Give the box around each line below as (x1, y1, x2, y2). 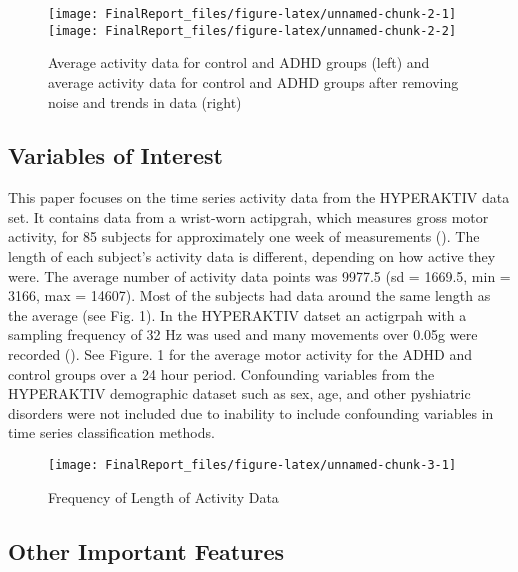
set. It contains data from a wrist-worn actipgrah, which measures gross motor (8, 206, 489, 227)
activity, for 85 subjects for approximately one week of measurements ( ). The (8, 226, 480, 247)
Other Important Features (8, 535, 285, 566)
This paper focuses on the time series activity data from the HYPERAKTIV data (8, 187, 510, 208)
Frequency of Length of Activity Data (48, 486, 279, 507)
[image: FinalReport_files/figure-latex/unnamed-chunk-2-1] (48, 7, 457, 21)
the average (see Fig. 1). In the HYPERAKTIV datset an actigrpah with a (8, 304, 467, 325)
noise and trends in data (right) (48, 91, 242, 112)
